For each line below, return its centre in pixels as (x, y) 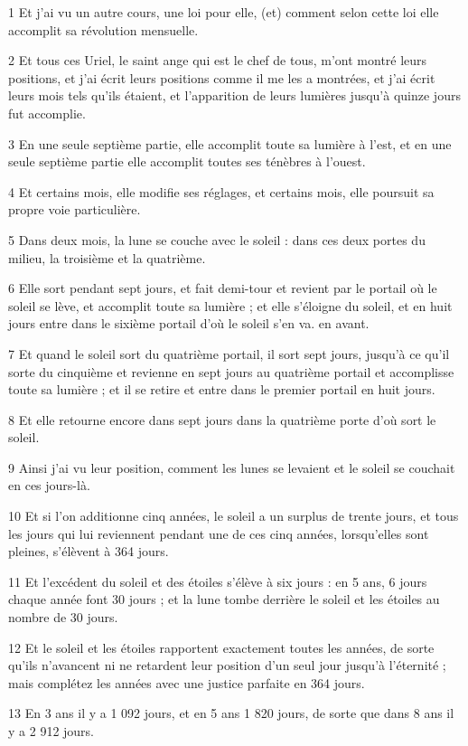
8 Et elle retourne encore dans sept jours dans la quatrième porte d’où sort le (222, 419)
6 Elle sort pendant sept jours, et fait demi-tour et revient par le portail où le (223, 288)
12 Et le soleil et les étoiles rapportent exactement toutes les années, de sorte (221, 647)
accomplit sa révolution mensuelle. (103, 29)
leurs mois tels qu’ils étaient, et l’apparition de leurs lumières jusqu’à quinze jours (234, 95)
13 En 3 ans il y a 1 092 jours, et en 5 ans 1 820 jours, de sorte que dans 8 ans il (231, 713)
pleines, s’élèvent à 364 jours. (89, 551)
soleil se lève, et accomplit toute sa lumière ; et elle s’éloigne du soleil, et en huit (230, 305)
